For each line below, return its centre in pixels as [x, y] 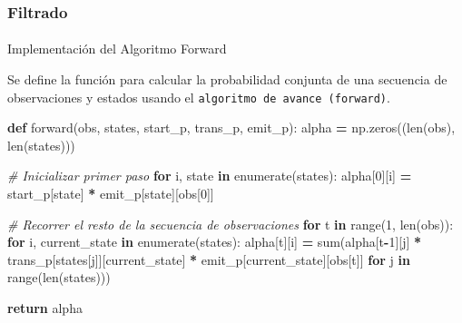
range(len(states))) [59, 277]
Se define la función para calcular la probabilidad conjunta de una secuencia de [227, 79]
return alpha [45, 308]
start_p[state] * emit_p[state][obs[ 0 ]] [111, 194]
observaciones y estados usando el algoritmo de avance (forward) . [199, 97]
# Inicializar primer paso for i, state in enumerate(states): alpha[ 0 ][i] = [210, 176]
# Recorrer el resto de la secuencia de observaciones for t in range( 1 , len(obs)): [231, 224]
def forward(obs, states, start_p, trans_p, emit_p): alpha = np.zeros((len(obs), [231, 127]
